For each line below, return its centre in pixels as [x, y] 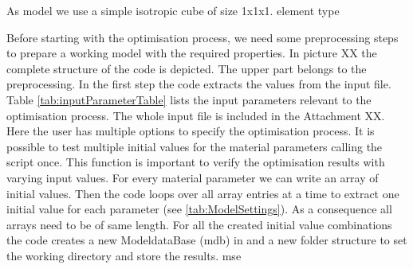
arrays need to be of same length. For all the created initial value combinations [199, 224]
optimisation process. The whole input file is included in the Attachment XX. [196, 115]
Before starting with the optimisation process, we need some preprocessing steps [203, 37]
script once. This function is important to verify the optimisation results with [196, 162]
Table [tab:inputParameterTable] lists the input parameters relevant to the [189, 99]
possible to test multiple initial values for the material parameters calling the [195, 146]
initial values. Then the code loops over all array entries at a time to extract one [203, 193]
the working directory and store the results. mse [124, 255]
